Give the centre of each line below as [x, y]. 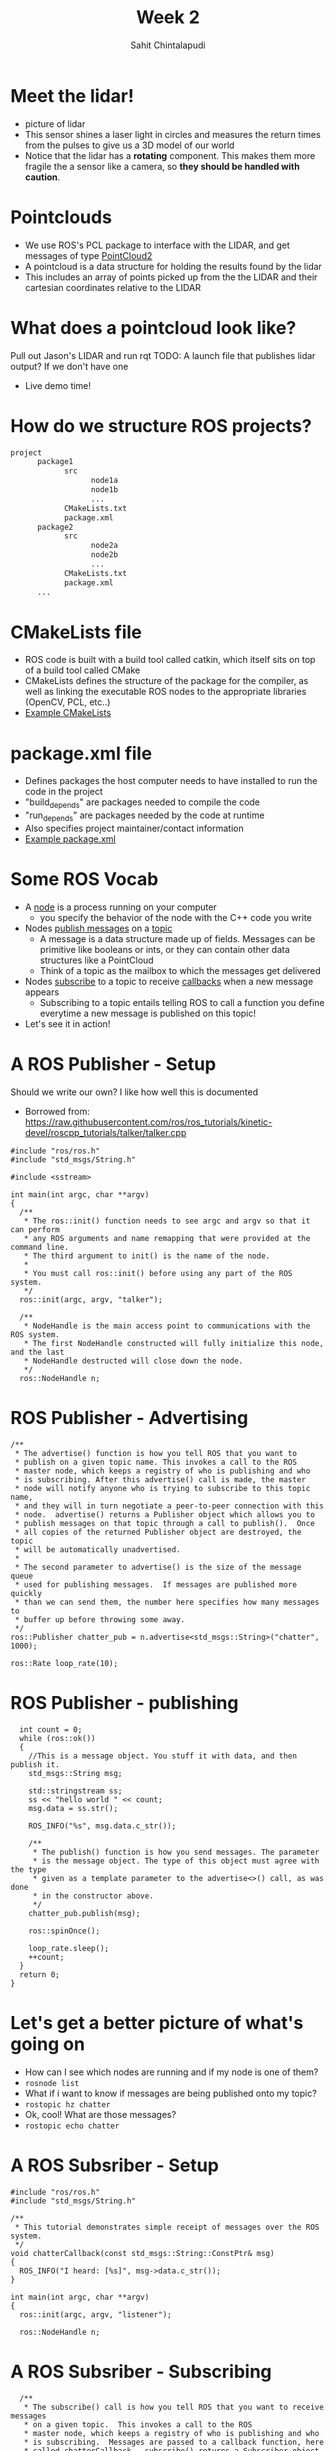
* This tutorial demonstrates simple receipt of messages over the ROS [167, 2227]
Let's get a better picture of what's [157, 2022]
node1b [104, 490]
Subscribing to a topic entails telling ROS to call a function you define [182, 1002]
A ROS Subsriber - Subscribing [141, 2371]
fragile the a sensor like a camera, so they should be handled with [162, 166]
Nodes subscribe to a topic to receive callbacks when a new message [169, 981]
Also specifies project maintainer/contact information [134, 828]
